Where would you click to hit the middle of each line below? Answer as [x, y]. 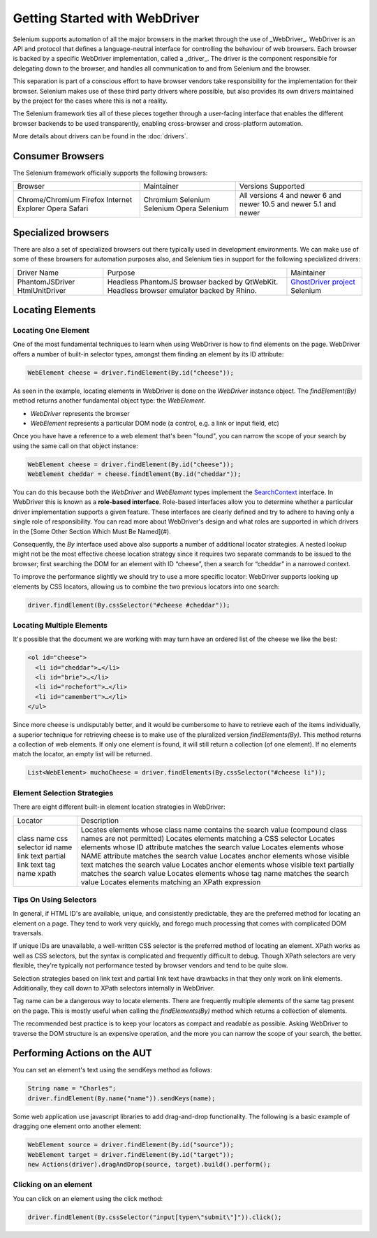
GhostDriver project [323, 282]
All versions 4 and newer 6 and [290, 196]
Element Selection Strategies [63, 793]
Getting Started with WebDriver [106, 18]
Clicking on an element [53, 1185]
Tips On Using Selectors [55, 900]
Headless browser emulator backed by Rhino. [182, 290]
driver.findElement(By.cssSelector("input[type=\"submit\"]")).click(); [155, 1217]
